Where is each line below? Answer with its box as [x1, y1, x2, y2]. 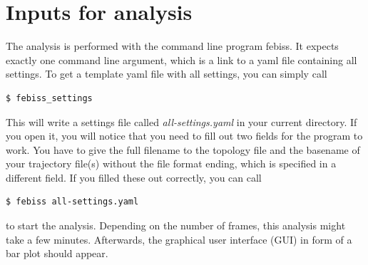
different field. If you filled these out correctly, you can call [6, 170, 262, 185]
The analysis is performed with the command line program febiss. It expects [6, 38, 339, 53]
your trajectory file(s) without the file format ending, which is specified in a [6, 156, 337, 171]
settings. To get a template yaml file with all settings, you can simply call [6, 66, 327, 81]
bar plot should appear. [6, 246, 108, 261]
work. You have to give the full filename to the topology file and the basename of [6, 142, 360, 157]
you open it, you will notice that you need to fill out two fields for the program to [6, 128, 363, 143]
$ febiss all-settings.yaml [6, 197, 139, 207]
